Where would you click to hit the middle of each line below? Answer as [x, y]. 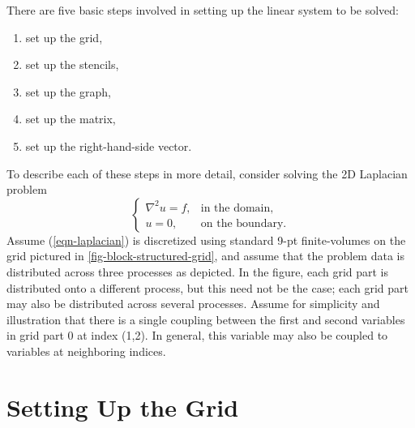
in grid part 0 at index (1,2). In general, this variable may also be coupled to [197, 335]
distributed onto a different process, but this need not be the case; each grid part [208, 287]
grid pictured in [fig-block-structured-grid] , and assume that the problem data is [205, 256]
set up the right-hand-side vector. [109, 146]
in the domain [235, 208]
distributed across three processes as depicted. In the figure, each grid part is [198, 271]
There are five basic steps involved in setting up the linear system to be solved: [203, 10]
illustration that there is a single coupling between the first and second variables [206, 319]
